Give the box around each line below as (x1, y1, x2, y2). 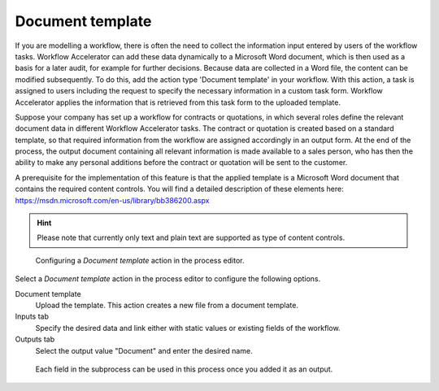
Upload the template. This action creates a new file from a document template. (35, 300, 298, 310)
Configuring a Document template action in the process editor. (35, 255, 245, 265)
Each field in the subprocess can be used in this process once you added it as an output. (35, 364, 333, 374)
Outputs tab (15, 334, 55, 345)
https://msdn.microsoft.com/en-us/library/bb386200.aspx (15, 195, 210, 205)
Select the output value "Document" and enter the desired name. (35, 345, 253, 355)
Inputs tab (15, 311, 49, 321)
